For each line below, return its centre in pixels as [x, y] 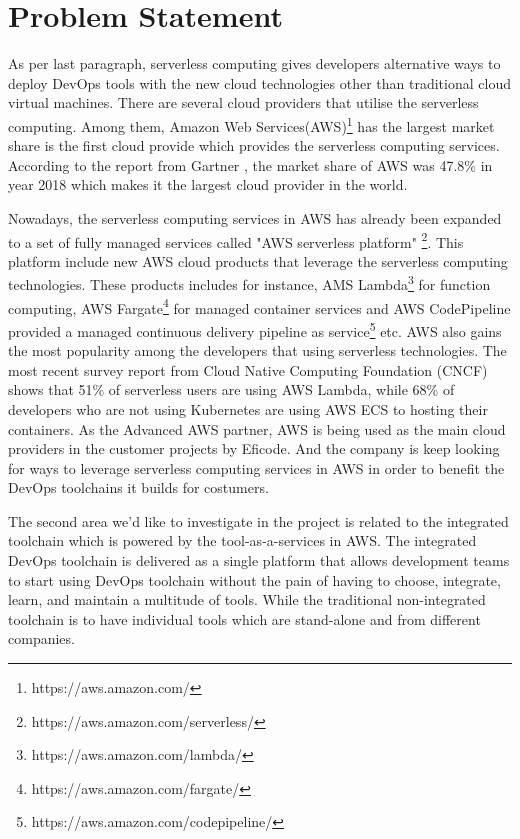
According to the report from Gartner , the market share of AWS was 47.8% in [250, 164]
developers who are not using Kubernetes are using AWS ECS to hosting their [248, 408]
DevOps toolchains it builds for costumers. [138, 487]
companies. [41, 638]
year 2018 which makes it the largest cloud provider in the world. [208, 184]
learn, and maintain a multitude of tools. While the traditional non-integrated [247, 599]
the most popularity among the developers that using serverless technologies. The [257, 350]
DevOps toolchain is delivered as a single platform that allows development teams [259, 560]
